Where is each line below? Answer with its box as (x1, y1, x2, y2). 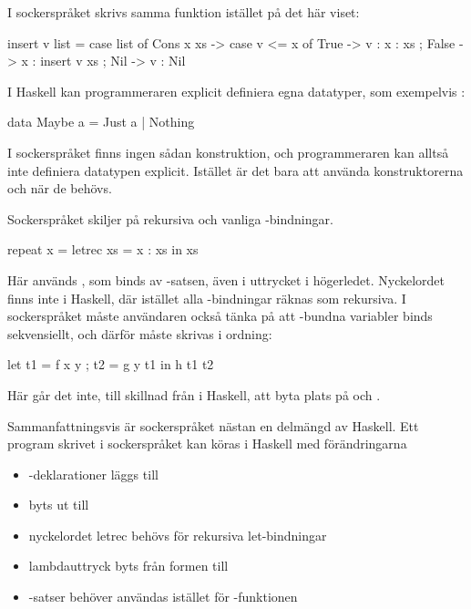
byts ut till (28, 495, 89, 514)
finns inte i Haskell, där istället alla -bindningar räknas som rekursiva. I (7, 288, 406, 307)
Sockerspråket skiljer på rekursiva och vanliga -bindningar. (7, 209, 333, 228)
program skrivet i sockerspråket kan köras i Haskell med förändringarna (7, 434, 407, 453)
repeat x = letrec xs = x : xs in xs (7, 240, 199, 259)
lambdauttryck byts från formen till (28, 556, 229, 575)
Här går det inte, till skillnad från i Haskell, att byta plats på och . (7, 385, 381, 404)
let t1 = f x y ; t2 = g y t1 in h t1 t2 (7, 355, 214, 374)
